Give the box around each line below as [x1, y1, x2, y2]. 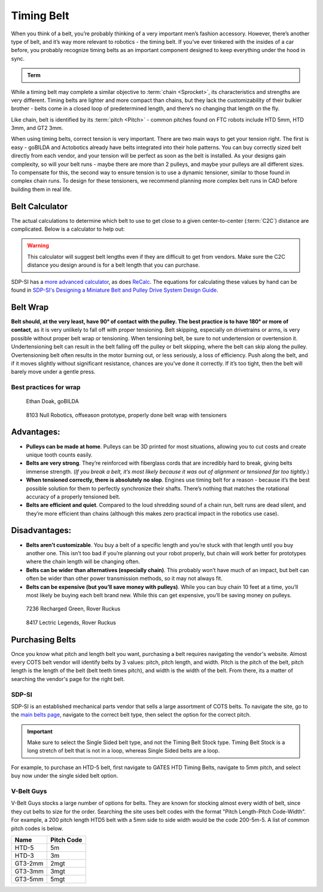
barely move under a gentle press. [11, 368, 96, 376]
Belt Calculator [11, 201, 68, 211]
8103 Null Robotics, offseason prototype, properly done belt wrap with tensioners [26, 411, 227, 419]
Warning [27, 242, 49, 249]
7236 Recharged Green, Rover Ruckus [26, 605, 121, 612]
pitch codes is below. [11, 824, 63, 832]
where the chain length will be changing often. [26, 558, 141, 566]
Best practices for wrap [11, 383, 81, 392]
